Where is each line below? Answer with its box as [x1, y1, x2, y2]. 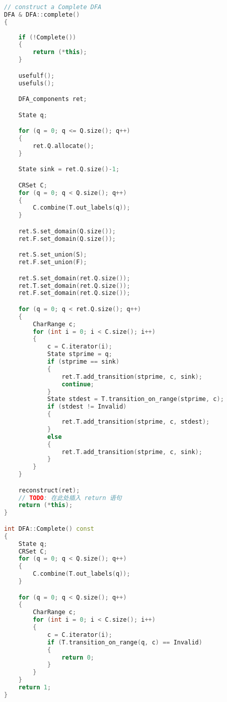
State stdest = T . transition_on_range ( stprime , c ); [47, 395, 224, 403]
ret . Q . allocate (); [33, 142, 95, 149]
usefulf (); [18, 72, 55, 79]
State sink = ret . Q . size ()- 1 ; [18, 166, 120, 173]
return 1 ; [18, 684, 51, 691]
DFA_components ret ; [18, 95, 87, 103]
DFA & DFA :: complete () [4, 11, 80, 18]
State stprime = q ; [47, 350, 112, 358]
